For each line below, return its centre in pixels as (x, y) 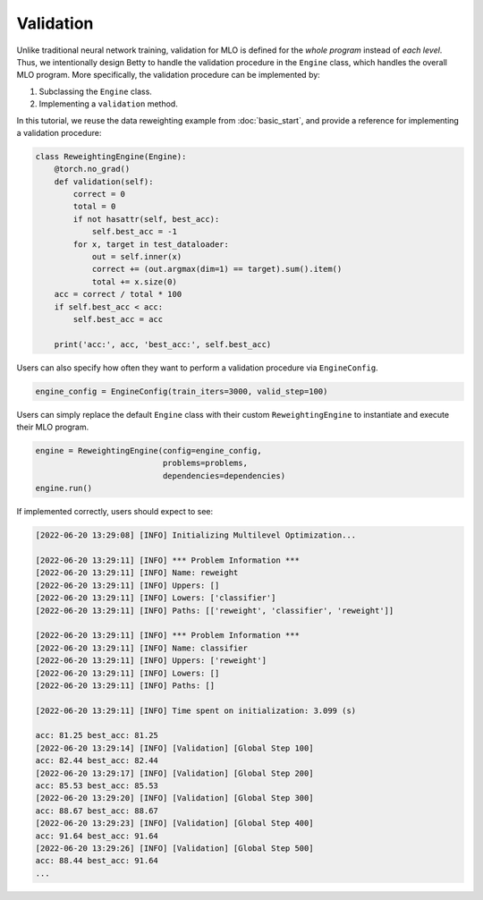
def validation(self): (104, 182)
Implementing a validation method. (108, 104)
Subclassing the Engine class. (95, 91)
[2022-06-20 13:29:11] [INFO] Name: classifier (141, 648)
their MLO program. (53, 427)
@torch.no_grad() (92, 169)
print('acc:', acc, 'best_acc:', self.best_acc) (163, 344)
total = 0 (94, 207)
